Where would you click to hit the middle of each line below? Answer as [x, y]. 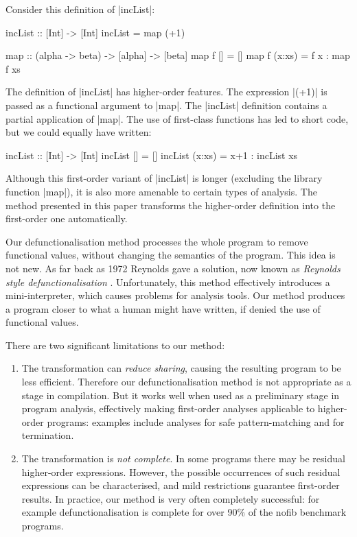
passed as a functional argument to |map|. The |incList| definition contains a [166, 105]
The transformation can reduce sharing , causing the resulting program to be [181, 368]
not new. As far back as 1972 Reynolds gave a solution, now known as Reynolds [173, 268]
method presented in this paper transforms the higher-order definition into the [171, 205]
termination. [48, 435]
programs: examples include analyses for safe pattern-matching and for [196, 421]
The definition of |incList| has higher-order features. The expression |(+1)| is [166, 92]
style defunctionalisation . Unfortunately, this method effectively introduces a [168, 282]
